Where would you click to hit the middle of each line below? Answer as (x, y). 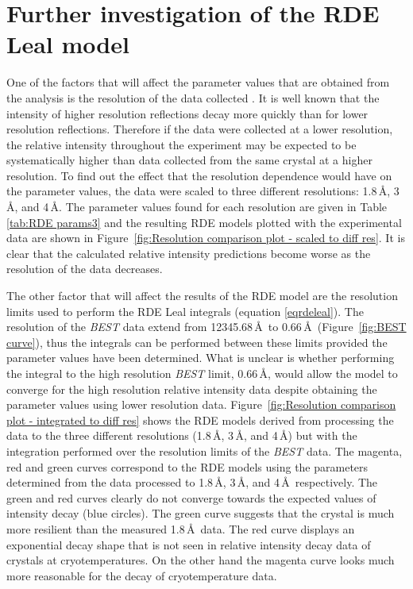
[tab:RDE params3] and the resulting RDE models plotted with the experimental (204, 222)
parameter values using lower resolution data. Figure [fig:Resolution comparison (201, 404)
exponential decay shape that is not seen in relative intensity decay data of (189, 544)
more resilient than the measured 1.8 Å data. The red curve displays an (181, 528)
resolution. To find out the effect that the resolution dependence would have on (199, 175)
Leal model (68, 44)
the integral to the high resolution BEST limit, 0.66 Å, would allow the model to (202, 373)
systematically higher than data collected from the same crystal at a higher (189, 160)
